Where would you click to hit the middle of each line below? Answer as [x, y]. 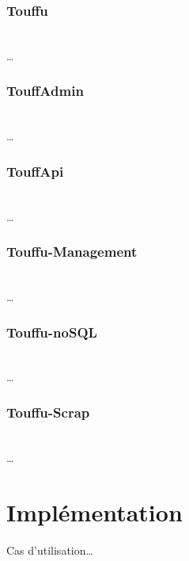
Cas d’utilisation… [50, 550]
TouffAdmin [45, 91]
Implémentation [94, 511]
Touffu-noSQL [52, 332]
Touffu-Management [72, 252]
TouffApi [35, 171]
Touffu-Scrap [48, 412]
